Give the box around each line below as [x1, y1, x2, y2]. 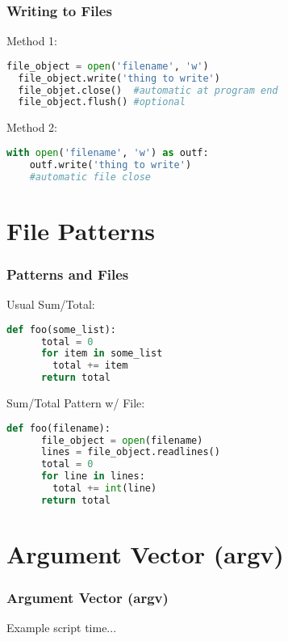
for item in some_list [40, 348, 163, 360]
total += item [52, 360, 128, 372]
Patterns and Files [6, 264, 129, 284]
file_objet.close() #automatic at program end [18, 84, 278, 96]
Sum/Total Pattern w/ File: [6, 394, 145, 411]
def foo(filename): [6, 422, 111, 434]
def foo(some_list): [6, 323, 117, 335]
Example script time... [6, 619, 117, 636]
